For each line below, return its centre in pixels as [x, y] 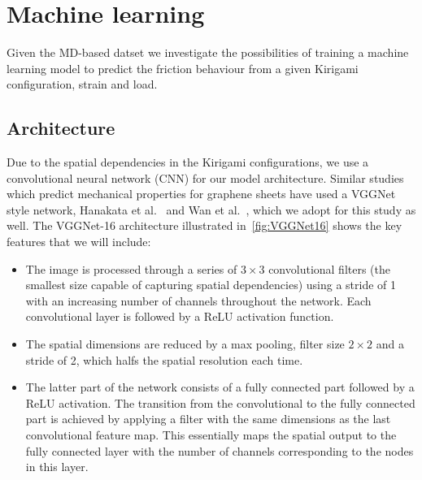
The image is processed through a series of [131, 268]
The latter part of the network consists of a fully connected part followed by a [220, 387]
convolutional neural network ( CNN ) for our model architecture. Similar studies [205, 177]
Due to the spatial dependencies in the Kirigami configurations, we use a [188, 162]
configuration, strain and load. [82, 84]
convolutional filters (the [330, 268]
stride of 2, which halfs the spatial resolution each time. [164, 359]
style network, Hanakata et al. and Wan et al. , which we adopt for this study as [211, 209]
